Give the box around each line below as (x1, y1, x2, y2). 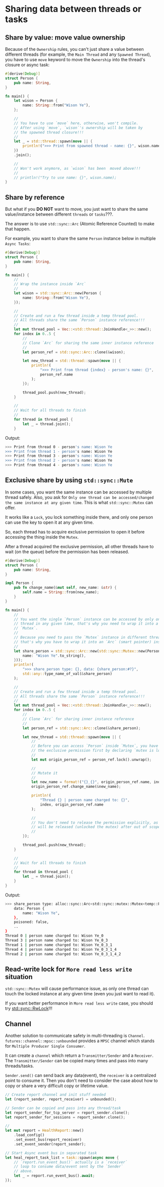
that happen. (5, 226, 31, 232)
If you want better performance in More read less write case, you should (5, 1000, 153, 1006)
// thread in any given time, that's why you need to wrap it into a (14, 621, 159, 627)
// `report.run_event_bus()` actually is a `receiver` (14, 1160, 128, 1165)
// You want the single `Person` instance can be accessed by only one (14, 617, 163, 622)
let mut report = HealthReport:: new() (5, 1128, 84, 1133)
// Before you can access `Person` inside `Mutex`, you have (31, 743, 159, 749)
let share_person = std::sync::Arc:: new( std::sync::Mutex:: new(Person (14, 649, 161, 653)
